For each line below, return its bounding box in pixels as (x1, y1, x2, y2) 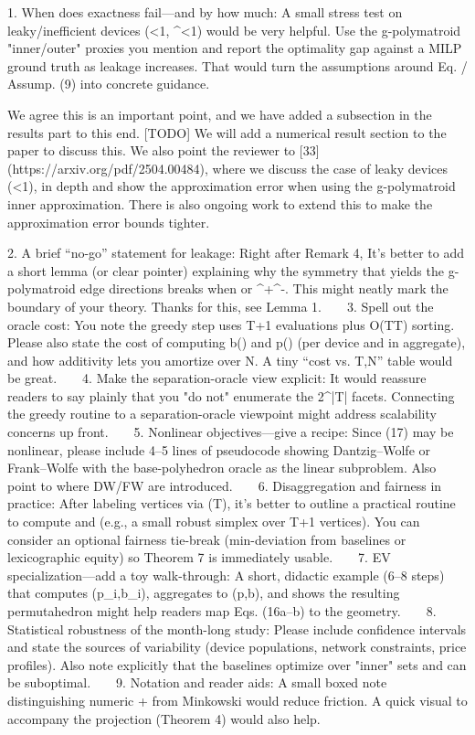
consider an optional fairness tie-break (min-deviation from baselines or (7, 529, 406, 549)
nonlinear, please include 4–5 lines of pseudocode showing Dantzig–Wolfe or (7, 440, 430, 459)
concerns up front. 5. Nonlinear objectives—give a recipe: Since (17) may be (7, 422, 454, 442)
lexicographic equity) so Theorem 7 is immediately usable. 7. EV (7, 548, 391, 567)
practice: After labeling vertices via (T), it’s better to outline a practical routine (7, 494, 456, 513)
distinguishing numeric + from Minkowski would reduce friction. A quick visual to (7, 690, 468, 709)
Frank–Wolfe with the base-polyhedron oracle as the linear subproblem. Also (7, 458, 437, 477)
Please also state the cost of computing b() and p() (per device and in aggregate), (7, 333, 466, 352)
